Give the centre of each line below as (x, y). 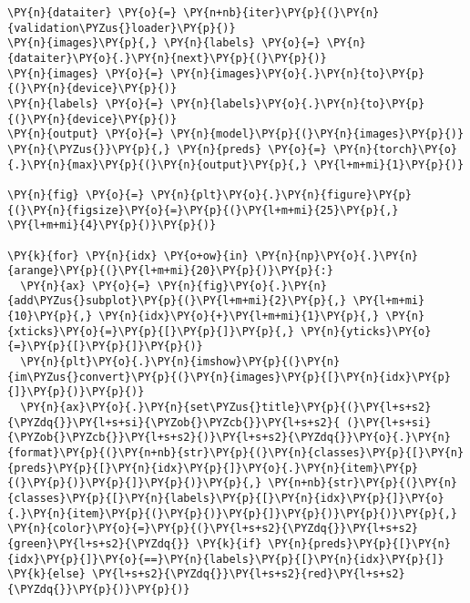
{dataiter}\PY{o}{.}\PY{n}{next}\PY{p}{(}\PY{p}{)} (167, 58)
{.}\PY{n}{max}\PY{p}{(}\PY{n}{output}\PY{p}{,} (158, 164)
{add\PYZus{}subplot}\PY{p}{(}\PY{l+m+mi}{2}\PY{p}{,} (177, 301)
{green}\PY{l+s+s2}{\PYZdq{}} (99, 543)
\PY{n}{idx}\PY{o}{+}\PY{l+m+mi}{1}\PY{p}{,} (239, 317)
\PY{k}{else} (46, 574)
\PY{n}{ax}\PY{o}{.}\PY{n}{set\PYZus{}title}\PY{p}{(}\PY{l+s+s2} (226, 408)
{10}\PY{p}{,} (50, 317)
